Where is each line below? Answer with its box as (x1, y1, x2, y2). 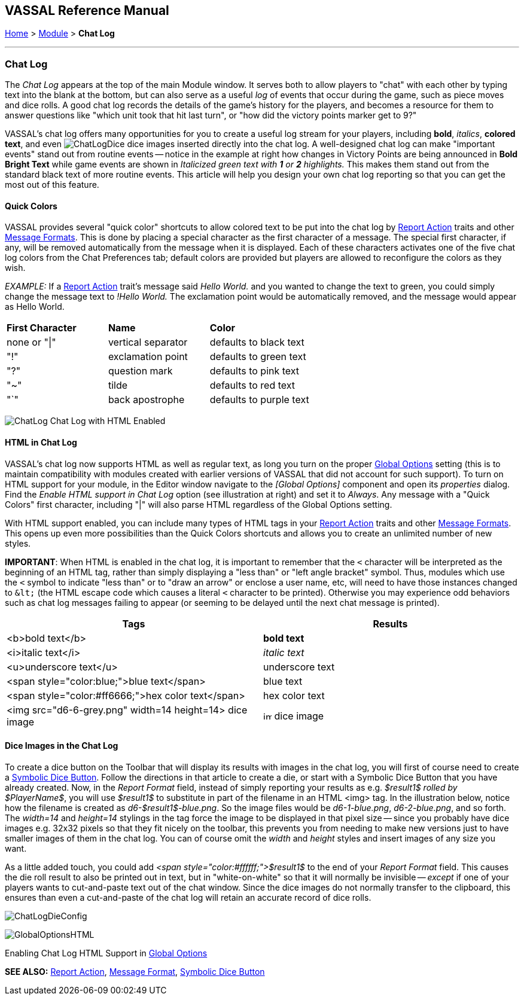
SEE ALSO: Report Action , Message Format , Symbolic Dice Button (5, 966, 265, 977)
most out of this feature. (5, 179, 99, 190)
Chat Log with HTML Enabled (50, 416, 166, 426)
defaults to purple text (209, 394, 309, 406)
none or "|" (7, 336, 56, 349)
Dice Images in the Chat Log (5, 740, 118, 751)
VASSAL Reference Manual (5, 3, 169, 18)
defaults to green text (209, 350, 306, 363)
